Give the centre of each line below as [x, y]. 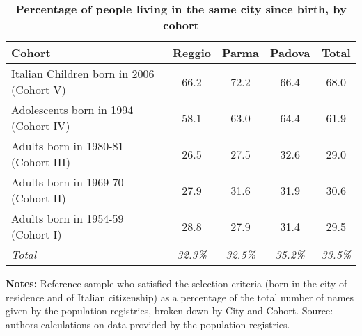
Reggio [192, 53]
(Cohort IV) [41, 126]
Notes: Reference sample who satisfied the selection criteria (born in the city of [176, 283]
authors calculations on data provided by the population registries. [148, 324]
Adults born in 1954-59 [68, 218]
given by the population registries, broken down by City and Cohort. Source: [170, 311]
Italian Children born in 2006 [83, 73]
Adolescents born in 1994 [72, 110]
